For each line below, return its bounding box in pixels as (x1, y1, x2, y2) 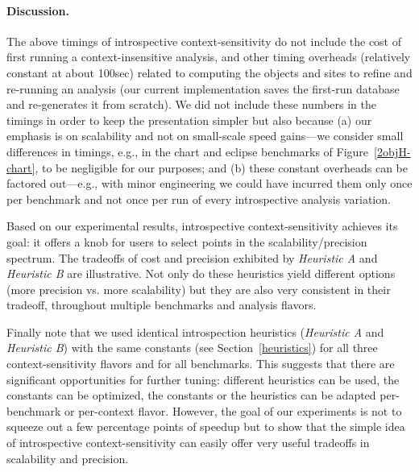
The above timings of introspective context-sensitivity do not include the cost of (6, 32, 402, 49)
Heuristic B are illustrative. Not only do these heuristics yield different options (6, 265, 396, 282)
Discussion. (6, 2, 69, 19)
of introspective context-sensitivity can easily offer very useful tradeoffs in (6, 434, 370, 451)
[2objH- (374, 143, 411, 159)
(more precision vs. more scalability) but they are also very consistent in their (6, 280, 391, 297)
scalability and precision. (6, 449, 129, 466)
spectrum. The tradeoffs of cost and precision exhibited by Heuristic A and (6, 249, 378, 266)
